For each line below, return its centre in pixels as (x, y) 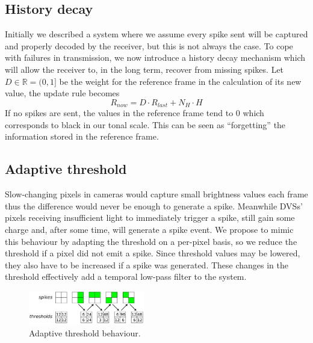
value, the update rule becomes (62, 93)
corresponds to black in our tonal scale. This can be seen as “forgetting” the (145, 124)
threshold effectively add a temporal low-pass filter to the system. (126, 277)
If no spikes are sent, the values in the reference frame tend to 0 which (135, 113)
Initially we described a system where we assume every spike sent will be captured (156, 34)
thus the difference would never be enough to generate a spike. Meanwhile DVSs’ (154, 205)
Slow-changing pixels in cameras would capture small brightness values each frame (156, 194)
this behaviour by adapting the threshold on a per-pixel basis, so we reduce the (151, 241)
